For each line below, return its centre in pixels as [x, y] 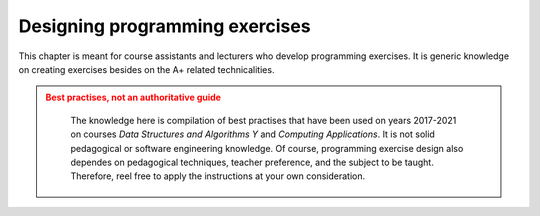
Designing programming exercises [164, 26]
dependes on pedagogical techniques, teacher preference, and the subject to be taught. [252, 162]
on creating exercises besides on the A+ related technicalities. [146, 69]
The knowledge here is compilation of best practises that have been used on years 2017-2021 [263, 120]
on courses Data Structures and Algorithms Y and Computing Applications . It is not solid [252, 134]
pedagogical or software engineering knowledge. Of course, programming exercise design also [267, 148]
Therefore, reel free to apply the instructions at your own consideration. [217, 176]
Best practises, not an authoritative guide [133, 97]
